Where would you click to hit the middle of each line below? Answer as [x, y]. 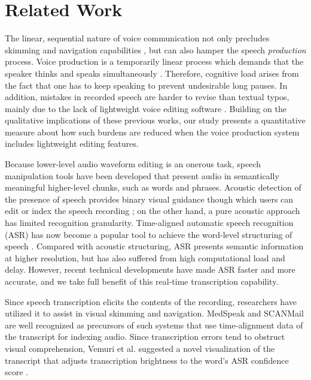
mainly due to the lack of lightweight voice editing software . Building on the [146, 108]
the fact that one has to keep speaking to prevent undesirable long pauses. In [146, 85]
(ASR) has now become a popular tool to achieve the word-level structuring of [149, 234]
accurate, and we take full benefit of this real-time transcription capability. [142, 281]
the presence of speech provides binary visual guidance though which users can [149, 199]
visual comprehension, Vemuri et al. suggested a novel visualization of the [140, 348]
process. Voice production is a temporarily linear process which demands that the [154, 61]
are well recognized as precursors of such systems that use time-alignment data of [154, 325]
